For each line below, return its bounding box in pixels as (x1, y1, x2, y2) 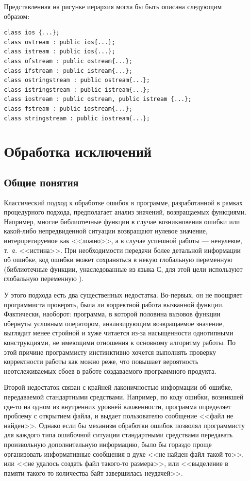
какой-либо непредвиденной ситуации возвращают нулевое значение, (4, 226, 208, 236)
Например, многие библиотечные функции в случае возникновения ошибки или (4, 216, 240, 226)
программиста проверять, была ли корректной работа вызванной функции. (4, 299, 224, 309)
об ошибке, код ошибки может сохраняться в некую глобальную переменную (4, 254, 233, 265)
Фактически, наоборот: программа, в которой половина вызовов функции (4, 309, 221, 319)
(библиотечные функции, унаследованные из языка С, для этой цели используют (4, 264, 243, 274)
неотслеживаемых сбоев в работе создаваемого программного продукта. (4, 365, 217, 376)
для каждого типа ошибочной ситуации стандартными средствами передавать (4, 430, 233, 440)
